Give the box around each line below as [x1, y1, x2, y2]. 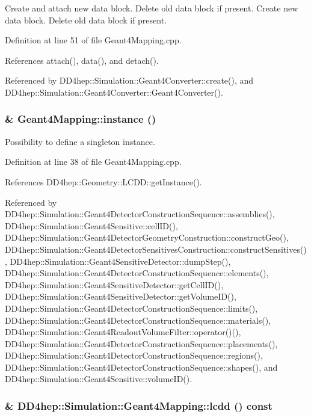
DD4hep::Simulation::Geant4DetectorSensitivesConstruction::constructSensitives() [5, 242, 307, 255]
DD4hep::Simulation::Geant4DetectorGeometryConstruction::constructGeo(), [5, 231, 289, 244]
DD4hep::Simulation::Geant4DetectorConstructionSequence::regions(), [5, 349, 263, 362]
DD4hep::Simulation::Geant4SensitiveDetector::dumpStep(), [10, 255, 231, 267]
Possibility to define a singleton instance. [5, 135, 155, 147]
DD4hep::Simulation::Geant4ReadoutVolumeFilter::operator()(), [5, 326, 241, 338]
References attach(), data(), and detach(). [5, 54, 159, 66]
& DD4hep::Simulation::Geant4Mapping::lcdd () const [5, 398, 273, 413]
